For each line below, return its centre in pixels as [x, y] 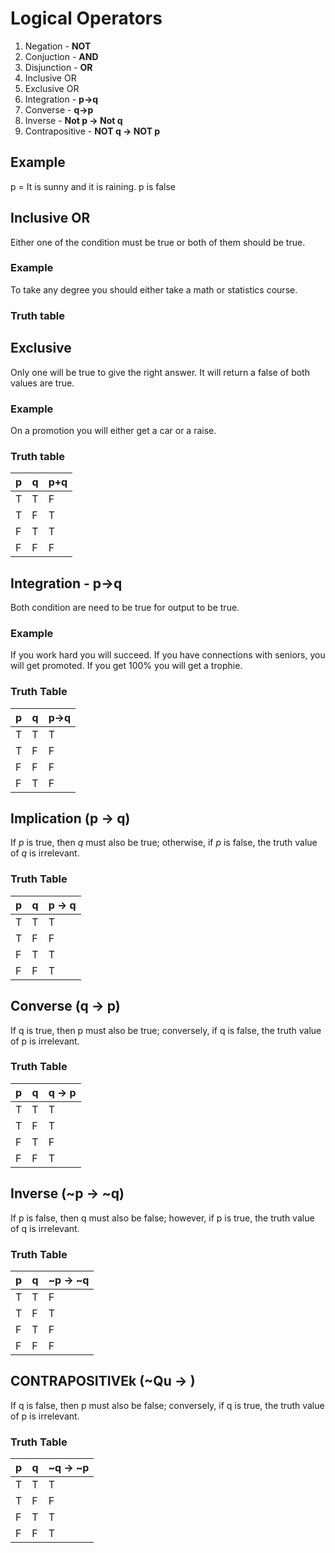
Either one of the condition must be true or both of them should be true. [158, 242]
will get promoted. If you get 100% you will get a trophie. [126, 666]
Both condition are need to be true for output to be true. [125, 607]
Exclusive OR [52, 88]
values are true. [42, 383]
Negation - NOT [58, 46]
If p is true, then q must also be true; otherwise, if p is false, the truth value [164, 843]
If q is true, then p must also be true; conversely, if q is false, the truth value [166, 1030]
